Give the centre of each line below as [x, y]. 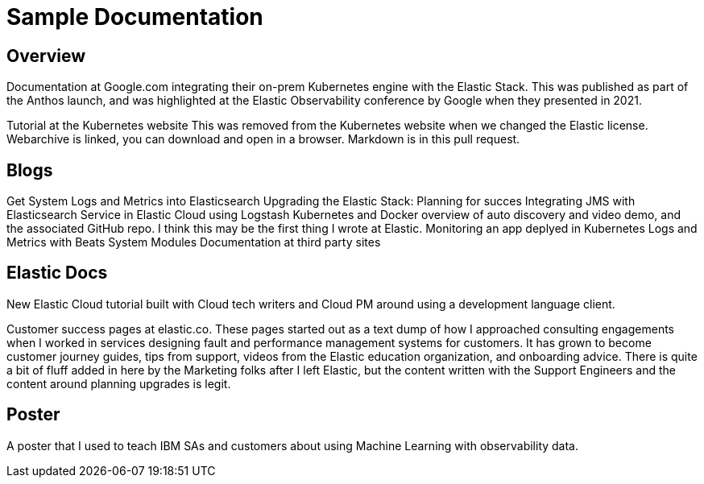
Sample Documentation [135, 17]
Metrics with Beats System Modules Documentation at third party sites [194, 242]
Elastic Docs [57, 273]
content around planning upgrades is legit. [119, 383]
